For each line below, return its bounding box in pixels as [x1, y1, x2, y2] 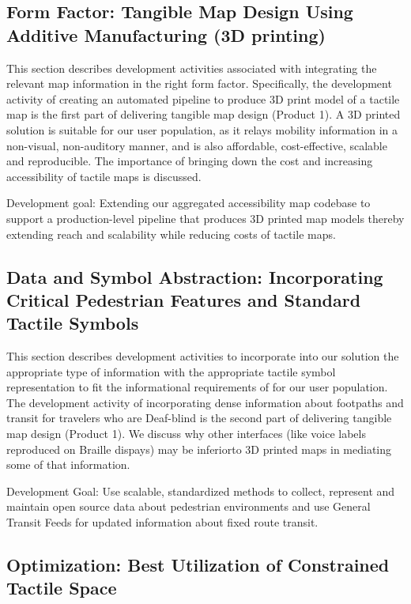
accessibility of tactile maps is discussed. [6, 168, 202, 184]
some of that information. [6, 456, 130, 473]
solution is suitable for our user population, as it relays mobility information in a [6, 121, 398, 138]
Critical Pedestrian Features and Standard [6, 287, 361, 311]
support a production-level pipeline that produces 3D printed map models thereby [6, 210, 405, 226]
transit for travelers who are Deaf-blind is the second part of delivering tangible [6, 410, 392, 426]
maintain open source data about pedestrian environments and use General [6, 498, 371, 515]
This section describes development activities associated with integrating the [6, 59, 377, 76]
